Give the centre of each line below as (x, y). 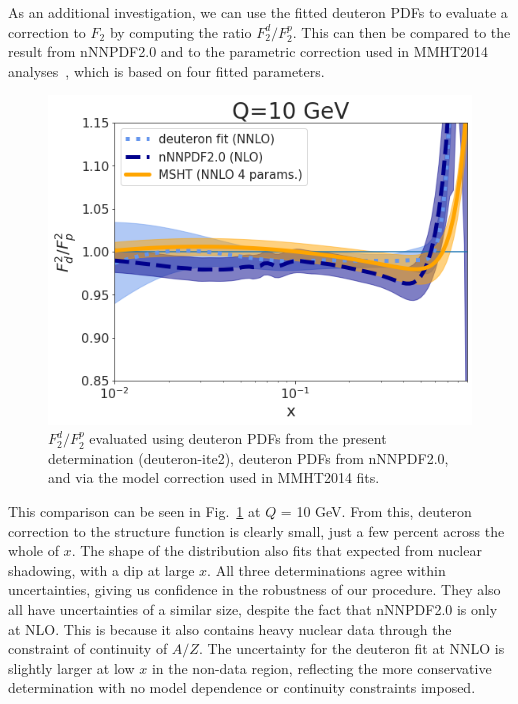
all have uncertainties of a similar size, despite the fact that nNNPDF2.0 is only (253, 608)
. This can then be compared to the (401, 31)
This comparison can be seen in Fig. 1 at (134, 511)
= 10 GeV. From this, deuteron (376, 511)
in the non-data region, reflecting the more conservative (321, 667)
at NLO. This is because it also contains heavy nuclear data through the (230, 628)
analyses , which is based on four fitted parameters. (166, 70)
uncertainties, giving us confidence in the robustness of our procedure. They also (254, 589)
